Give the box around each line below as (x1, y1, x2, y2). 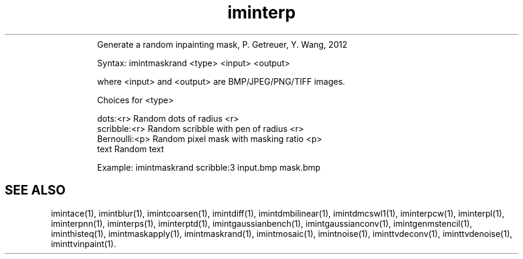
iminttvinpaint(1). (51, 238, 116, 249)
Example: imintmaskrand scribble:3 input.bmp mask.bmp (97, 162, 321, 172)
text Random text (97, 143, 164, 154)
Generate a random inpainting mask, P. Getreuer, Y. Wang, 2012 (97, 39, 347, 50)
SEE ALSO (5, 183, 66, 198)
